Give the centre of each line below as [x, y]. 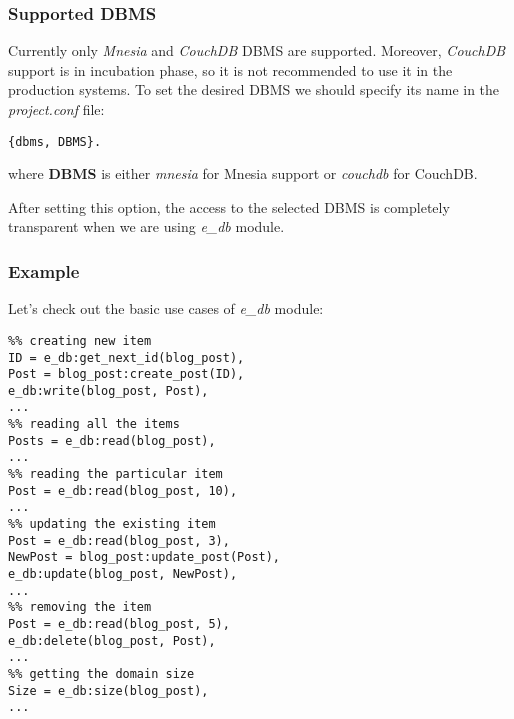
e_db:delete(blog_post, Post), [112, 640]
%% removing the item [80, 607]
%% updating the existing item [112, 524]
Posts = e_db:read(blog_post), [112, 440]
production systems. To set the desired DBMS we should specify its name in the [254, 89]
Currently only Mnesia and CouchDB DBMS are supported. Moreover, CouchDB [257, 50]
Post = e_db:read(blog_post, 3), [119, 540]
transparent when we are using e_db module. [146, 226]
